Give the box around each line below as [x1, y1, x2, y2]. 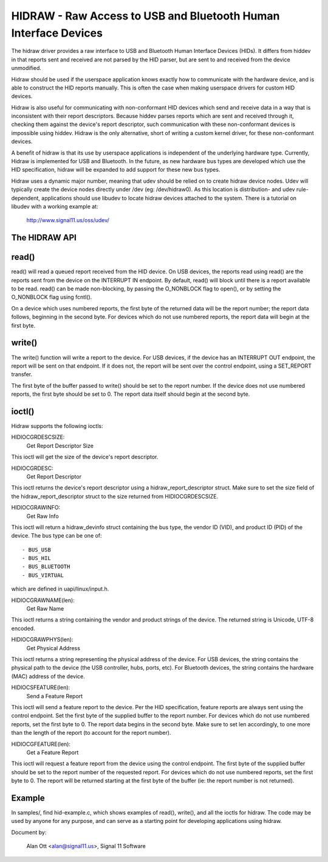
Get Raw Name [26, 605, 64, 612]
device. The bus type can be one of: [11, 532, 103, 539]
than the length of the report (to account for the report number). [11, 729, 171, 737]
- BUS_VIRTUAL [22, 572, 64, 578]
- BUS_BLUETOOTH [22, 563, 70, 570]
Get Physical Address [26, 644, 80, 651]
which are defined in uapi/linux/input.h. [11, 585, 109, 593]
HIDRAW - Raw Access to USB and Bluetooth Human [11, 9, 280, 23]
